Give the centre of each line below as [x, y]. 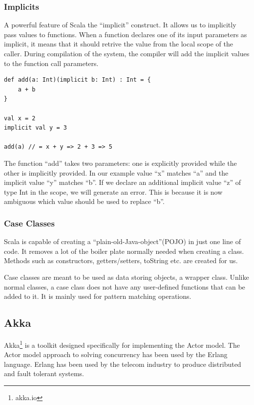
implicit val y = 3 [35, 128]
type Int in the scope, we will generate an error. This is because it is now [113, 191]
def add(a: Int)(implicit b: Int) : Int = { [77, 80]
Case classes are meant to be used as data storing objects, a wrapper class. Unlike [127, 277]
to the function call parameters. [51, 63]
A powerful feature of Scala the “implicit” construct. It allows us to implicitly [120, 25]
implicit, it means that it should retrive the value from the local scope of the [118, 44]
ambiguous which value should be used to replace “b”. [84, 201]
